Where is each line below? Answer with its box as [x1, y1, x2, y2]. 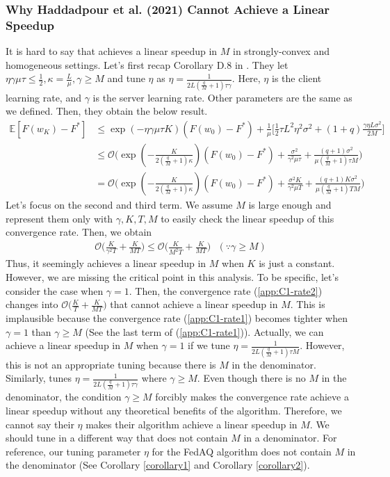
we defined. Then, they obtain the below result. [6, 104, 208, 118]
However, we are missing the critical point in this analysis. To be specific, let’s [6, 269, 339, 284]
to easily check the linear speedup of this [161, 211, 334, 225]
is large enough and [248, 197, 332, 211]
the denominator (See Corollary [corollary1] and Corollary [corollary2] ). [6, 458, 310, 472]
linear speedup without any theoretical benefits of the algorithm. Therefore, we [6, 403, 342, 417]
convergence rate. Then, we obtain [6, 225, 152, 239]
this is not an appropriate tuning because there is [6, 357, 216, 371]
